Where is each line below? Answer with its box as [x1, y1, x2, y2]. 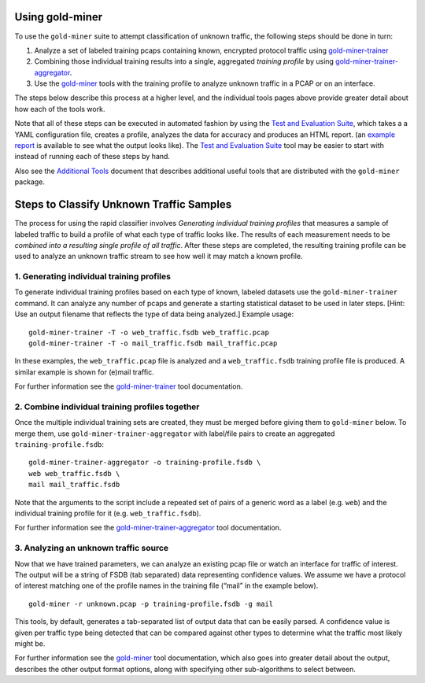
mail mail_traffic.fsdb [28, 480, 120, 489]
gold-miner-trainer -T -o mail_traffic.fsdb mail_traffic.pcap [28, 338, 278, 348]
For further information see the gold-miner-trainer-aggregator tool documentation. [14, 523, 282, 533]
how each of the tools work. [14, 104, 105, 113]
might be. [14, 638, 46, 648]
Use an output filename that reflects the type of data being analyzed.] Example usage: [14, 309, 294, 319]
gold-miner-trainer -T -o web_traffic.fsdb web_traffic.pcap [28, 327, 269, 337]
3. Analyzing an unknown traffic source [14, 543, 169, 554]
